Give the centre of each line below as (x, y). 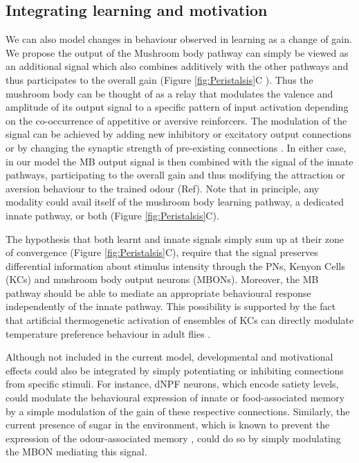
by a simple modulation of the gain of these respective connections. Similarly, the (178, 411)
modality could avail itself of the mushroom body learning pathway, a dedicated (175, 202)
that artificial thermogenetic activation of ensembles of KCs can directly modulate (180, 320)
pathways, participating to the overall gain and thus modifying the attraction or (175, 175)
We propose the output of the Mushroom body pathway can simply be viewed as (177, 52)
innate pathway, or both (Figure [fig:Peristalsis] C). (112, 215)
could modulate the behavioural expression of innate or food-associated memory (175, 398)
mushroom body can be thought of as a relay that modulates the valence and (169, 93)
